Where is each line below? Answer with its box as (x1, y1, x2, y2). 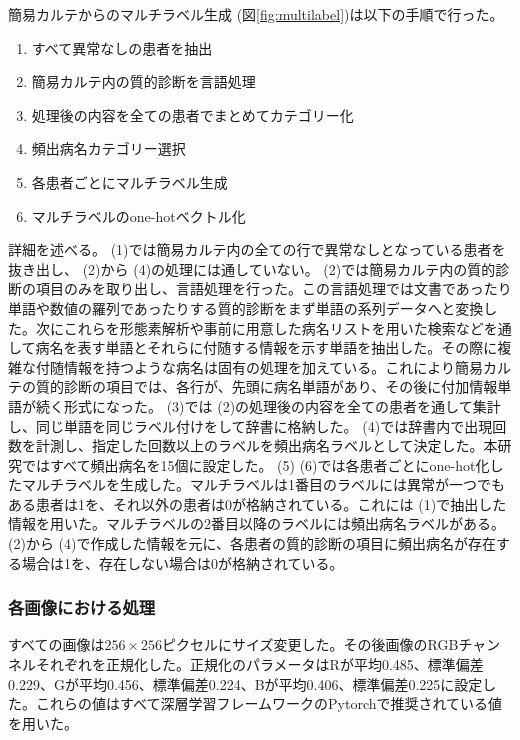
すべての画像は (8, 634, 105, 655)
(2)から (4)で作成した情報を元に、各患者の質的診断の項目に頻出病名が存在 (8, 533, 497, 554)
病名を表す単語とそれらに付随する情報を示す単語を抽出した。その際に (35, 337, 498, 358)
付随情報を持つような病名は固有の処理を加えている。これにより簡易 (35, 356, 484, 377)
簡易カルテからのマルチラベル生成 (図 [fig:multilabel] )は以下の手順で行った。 (8, 4, 504, 24)
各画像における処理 (8, 595, 156, 620)
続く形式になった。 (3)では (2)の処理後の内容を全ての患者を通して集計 (35, 395, 501, 416)
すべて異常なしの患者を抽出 (31, 37, 213, 58)
